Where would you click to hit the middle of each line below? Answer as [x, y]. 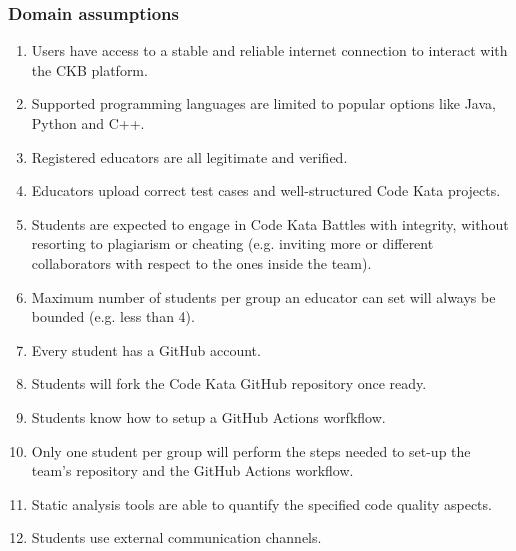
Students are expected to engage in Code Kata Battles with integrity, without [270, 223]
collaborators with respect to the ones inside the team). [201, 262]
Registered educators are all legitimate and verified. [189, 156]
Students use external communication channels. [176, 537]
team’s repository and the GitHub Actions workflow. [192, 470]
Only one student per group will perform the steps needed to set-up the [251, 450]
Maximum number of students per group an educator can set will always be [263, 296]
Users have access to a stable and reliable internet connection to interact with [269, 50]
